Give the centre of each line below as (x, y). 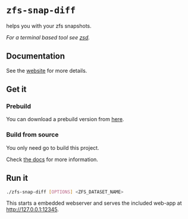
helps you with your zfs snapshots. (49, 26)
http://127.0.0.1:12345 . (33, 209)
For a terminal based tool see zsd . (48, 37)
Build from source (32, 135)
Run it (17, 178)
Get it (16, 89)
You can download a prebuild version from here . (65, 119)
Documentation (36, 56)
